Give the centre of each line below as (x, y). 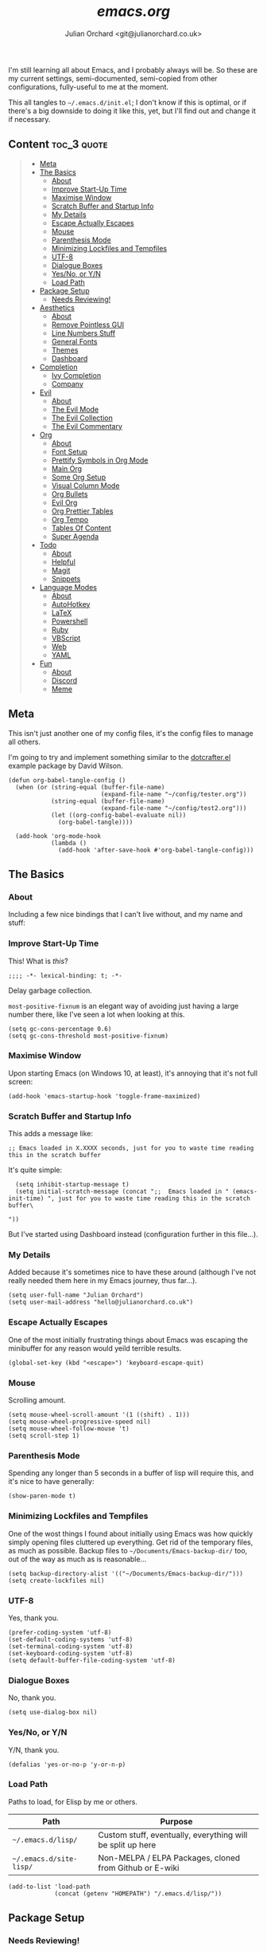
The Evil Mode (75, 409)
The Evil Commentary (87, 426)
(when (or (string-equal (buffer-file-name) (90, 787)
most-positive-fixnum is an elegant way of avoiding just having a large (124, 1006)
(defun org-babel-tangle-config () (67, 780)
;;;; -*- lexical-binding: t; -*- (66, 975)
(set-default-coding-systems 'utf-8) (71, 1639)
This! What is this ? (39, 961)
